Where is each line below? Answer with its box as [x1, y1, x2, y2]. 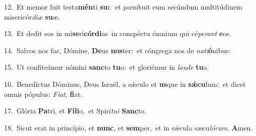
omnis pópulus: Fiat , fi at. [4, 88, 83, 99]
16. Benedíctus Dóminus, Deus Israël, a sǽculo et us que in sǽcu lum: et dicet [4, 78, 246, 89]
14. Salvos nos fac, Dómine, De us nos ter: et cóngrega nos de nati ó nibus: [4, 45, 231, 55]
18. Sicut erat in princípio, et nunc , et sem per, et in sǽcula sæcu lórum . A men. [4, 122, 253, 132]
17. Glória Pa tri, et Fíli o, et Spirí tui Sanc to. [4, 105, 146, 116]
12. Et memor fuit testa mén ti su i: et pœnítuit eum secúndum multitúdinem [4, 2, 242, 12]
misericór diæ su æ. [4, 11, 60, 22]
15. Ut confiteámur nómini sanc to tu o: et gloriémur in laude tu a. [4, 62, 209, 72]
